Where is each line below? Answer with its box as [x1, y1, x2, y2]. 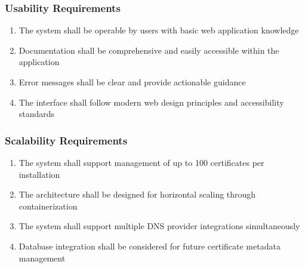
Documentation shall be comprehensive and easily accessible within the [19, 44, 279, 56]
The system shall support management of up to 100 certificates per [19, 156, 264, 168]
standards [19, 107, 55, 120]
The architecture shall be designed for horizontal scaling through [19, 188, 256, 201]
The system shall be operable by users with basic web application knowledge [19, 24, 299, 36]
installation [19, 168, 60, 180]
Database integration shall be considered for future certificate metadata [19, 239, 281, 252]
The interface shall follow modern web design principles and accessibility [19, 96, 284, 108]
